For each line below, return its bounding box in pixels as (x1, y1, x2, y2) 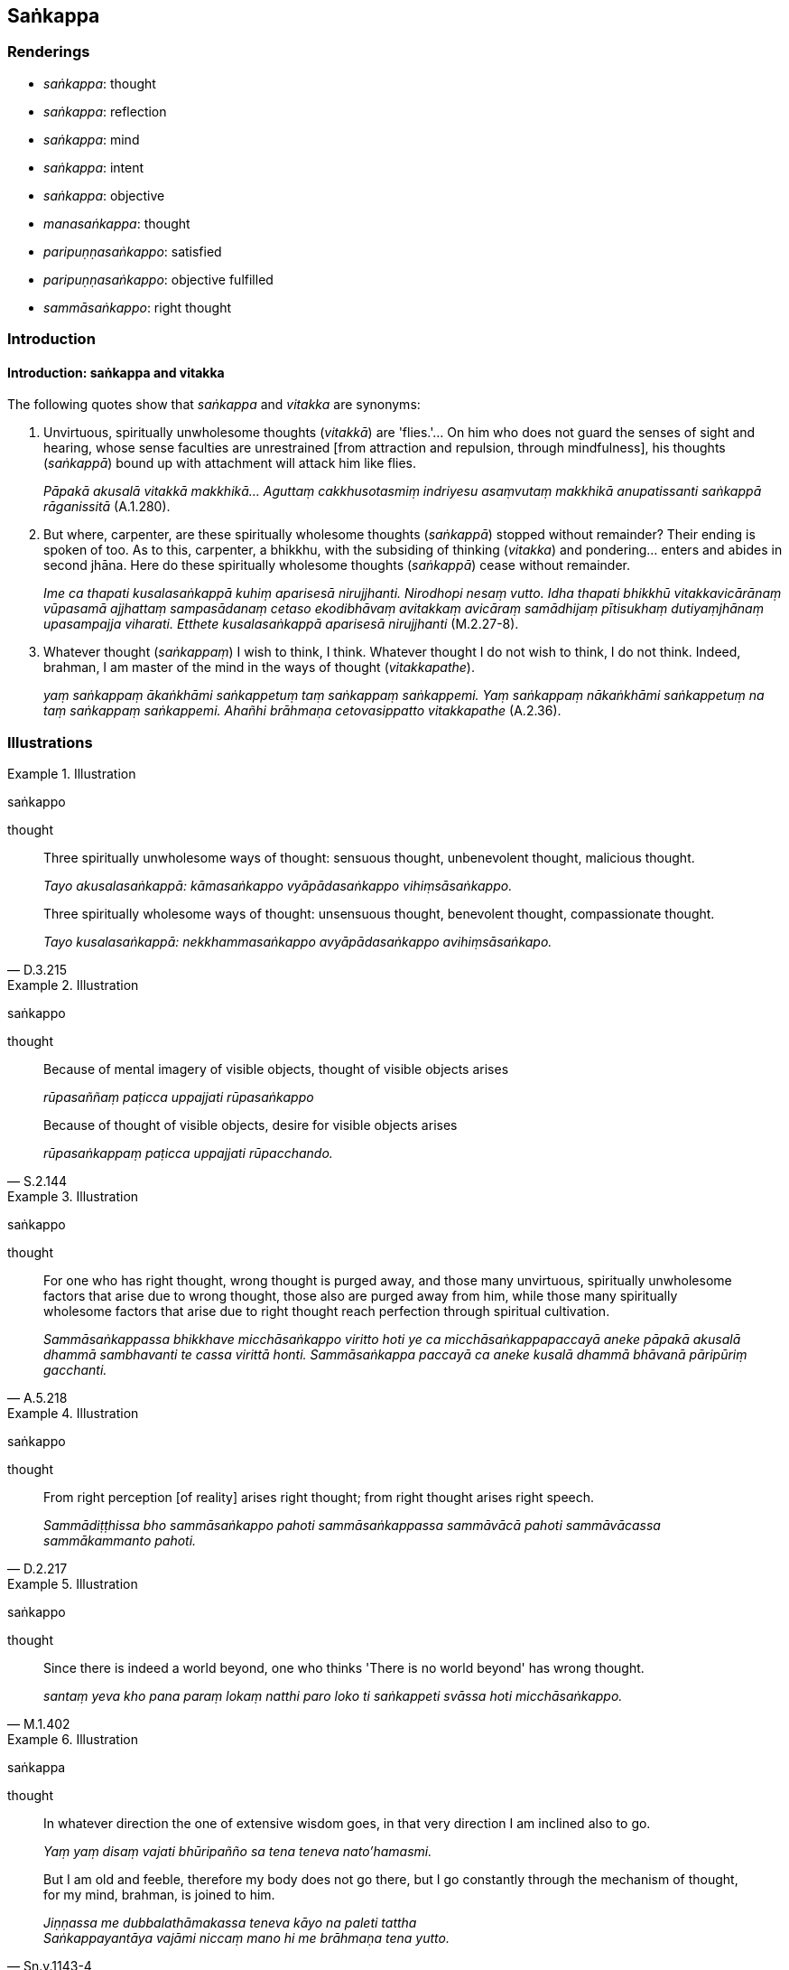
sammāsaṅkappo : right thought (43, 299, 232, 315)
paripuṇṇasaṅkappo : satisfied (43, 243, 222, 259)
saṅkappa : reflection (43, 103, 167, 119)
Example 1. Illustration (7, 766, 136, 782)
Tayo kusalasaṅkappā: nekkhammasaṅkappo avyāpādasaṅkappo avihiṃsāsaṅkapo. (43, 934, 552, 950)
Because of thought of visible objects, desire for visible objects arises (43, 1117, 458, 1134)
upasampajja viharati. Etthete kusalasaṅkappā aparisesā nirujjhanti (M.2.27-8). (43, 616, 519, 632)
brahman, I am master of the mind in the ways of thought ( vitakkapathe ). (43, 659, 475, 676)
